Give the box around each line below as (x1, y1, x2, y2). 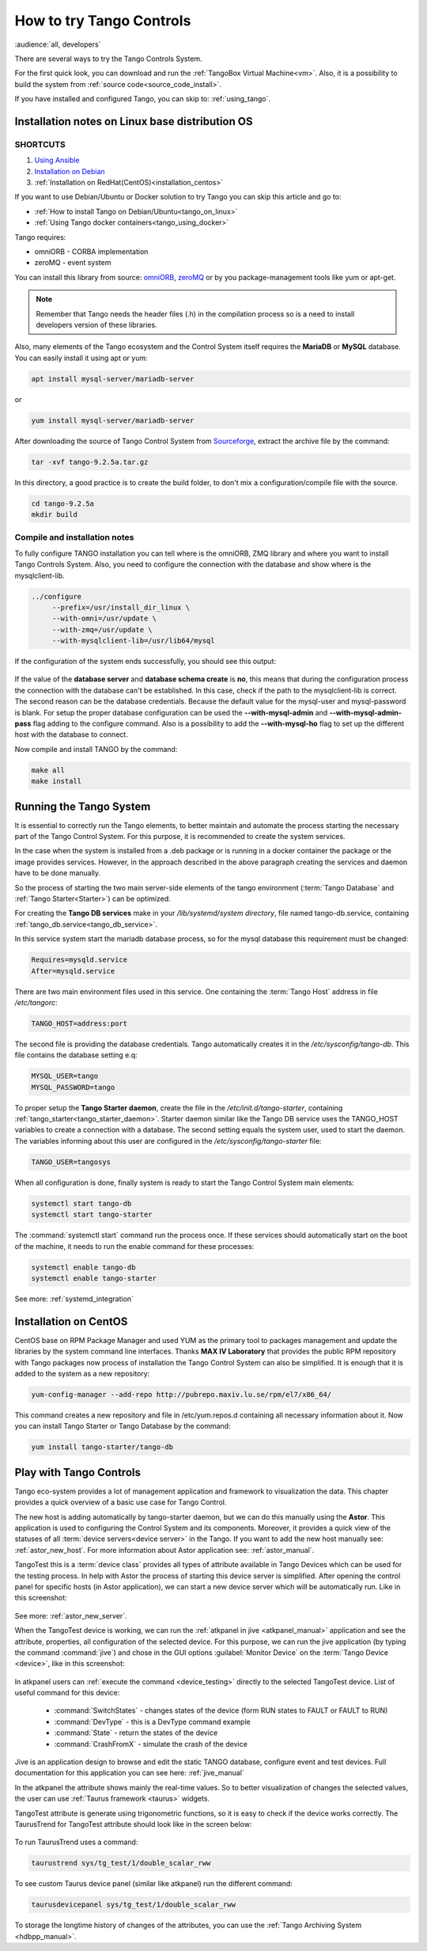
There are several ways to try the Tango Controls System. (14, 54, 202, 63)
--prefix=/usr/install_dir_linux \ (51, 602, 190, 612)
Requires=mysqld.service (31, 955, 128, 965)
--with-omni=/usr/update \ (51, 614, 157, 623)
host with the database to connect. (14, 730, 128, 739)
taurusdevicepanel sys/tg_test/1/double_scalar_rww (31, 1900, 236, 1909)
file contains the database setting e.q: (14, 1050, 138, 1060)
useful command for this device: (14, 1688, 120, 1698)
